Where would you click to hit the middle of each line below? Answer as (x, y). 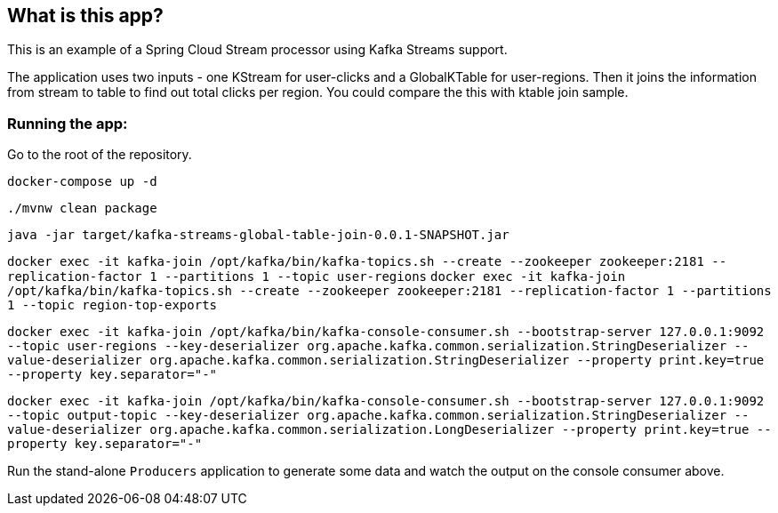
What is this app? (85, 16)
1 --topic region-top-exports (112, 305)
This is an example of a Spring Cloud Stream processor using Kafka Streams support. (257, 50)
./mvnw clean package (82, 208)
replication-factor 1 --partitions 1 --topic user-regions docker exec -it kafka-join (317, 277)
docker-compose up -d (82, 182)
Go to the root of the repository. (100, 155)
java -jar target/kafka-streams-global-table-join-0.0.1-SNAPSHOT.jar (258, 235)
